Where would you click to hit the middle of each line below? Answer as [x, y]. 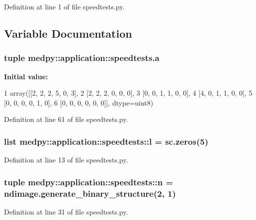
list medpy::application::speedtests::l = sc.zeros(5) [106, 141]
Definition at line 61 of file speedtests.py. [66, 119]
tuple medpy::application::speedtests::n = [89, 182]
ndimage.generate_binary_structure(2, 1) [90, 193]
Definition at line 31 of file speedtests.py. [66, 211]
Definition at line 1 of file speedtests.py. [64, 6]
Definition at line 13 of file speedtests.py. [66, 160]
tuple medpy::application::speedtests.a [82, 58]
